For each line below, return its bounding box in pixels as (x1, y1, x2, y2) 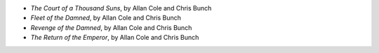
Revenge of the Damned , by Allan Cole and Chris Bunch (30, 23, 192, 31)
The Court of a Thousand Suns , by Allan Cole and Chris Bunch (30, 4, 212, 12)
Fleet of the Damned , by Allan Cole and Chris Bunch (30, 14, 182, 22)
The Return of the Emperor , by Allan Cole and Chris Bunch (30, 33, 199, 42)
